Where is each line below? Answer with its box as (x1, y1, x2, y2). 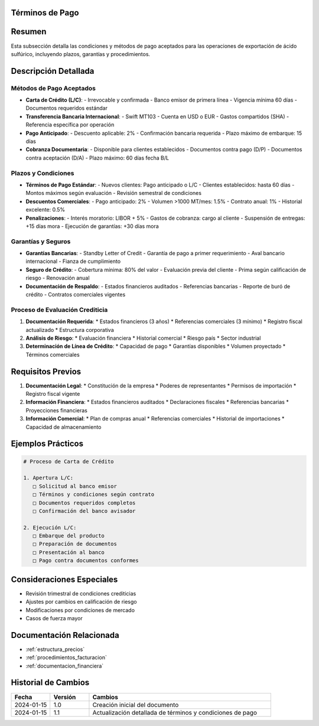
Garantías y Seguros (11, 237, 71, 245)
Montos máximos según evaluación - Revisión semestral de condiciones (25, 190, 202, 197)
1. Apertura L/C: (23, 474, 74, 481)
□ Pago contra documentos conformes (32, 557, 139, 564)
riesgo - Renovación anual (25, 275, 90, 282)
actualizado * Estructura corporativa (25, 326, 115, 333)
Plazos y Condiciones (11, 169, 74, 177)
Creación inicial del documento (92, 701, 179, 709)
